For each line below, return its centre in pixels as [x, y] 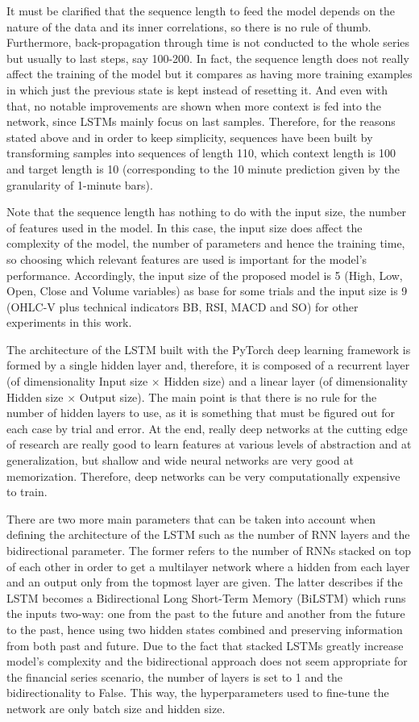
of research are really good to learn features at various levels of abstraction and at [209, 444]
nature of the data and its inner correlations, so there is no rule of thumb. [189, 26]
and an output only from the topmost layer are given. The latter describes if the [205, 582]
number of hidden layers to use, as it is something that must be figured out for [201, 413]
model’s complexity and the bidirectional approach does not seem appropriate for [207, 661]
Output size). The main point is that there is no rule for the [228, 396]
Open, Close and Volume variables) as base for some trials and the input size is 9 [207, 291]
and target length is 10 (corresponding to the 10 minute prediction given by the [203, 168]
